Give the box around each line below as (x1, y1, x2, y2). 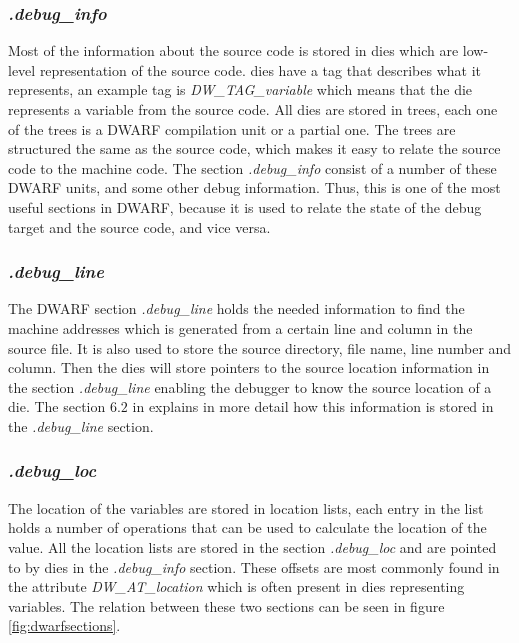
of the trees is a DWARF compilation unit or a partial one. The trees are (8, 118, 456, 139)
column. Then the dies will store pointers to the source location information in (8, 357, 490, 378)
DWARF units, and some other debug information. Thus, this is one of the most (8, 177, 501, 198)
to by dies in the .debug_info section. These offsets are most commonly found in (8, 556, 500, 577)
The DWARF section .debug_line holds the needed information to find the (8, 298, 465, 319)
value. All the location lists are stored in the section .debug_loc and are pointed (8, 536, 497, 557)
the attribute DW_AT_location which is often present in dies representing (8, 576, 465, 597)
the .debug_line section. (8, 415, 154, 436)
